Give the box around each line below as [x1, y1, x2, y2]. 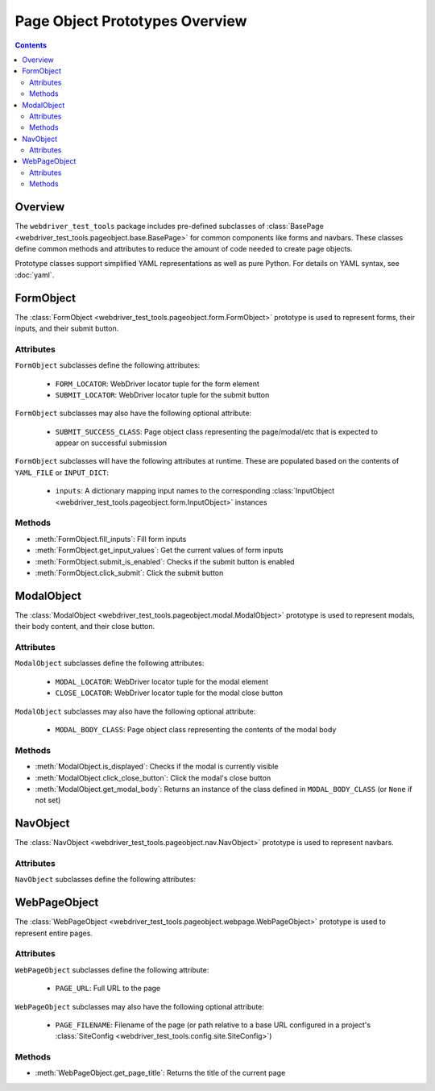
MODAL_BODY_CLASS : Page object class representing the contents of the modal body [55, 724, 337, 734]
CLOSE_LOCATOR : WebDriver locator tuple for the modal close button [55, 688, 284, 697]
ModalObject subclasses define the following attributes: [14, 658, 205, 668]
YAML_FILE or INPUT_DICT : [14, 468, 109, 477]
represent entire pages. [14, 928, 93, 938]
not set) [35, 795, 61, 806]
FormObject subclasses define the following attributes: [14, 360, 201, 370]
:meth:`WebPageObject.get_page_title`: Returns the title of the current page [35, 1068, 286, 1078]
